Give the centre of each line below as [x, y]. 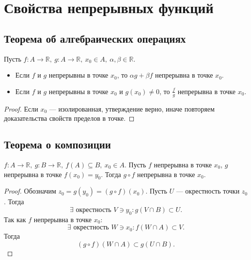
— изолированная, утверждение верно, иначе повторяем [132, 108]
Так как [15, 219]
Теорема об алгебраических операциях [95, 38]
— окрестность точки [208, 191]
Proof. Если [21, 108]
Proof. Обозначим [30, 191]
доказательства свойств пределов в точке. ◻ [69, 118]
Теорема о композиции [57, 144]
